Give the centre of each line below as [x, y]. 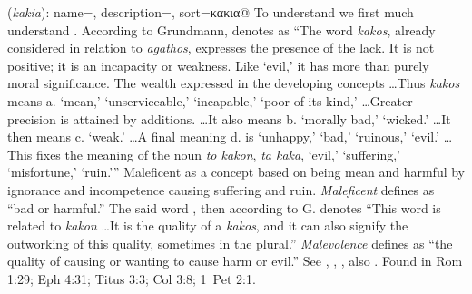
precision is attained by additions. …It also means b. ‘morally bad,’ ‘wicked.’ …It [229, 118]
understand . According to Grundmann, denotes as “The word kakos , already [221, 29]
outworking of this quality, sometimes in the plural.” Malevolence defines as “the [230, 243]
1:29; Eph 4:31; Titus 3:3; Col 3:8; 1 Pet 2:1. [132, 278]
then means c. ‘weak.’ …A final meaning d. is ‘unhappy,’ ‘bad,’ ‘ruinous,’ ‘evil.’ [223, 137]
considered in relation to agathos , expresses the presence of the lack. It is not [221, 48]
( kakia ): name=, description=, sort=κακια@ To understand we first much [211, 12]
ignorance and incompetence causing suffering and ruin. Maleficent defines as [221, 189]
